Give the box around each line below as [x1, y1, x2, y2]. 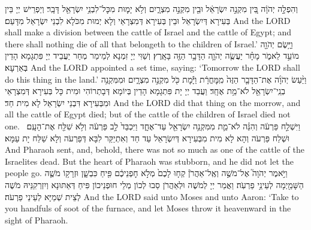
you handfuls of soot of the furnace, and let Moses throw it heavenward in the [5, 202, 291, 214]
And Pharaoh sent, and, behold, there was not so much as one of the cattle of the [5, 143, 304, 156]
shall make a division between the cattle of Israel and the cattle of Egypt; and [5, 26, 292, 38]
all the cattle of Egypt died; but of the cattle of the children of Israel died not [5, 108, 291, 120]
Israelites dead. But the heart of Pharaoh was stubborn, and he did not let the [5, 155, 294, 167]
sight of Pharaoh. [5, 213, 68, 226]
